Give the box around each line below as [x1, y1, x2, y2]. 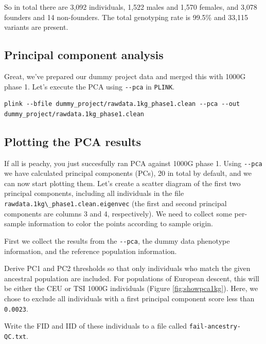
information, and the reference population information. [4, 245, 177, 256]
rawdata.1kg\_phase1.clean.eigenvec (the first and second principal [4, 198, 227, 209]
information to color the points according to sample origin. [28, 218, 214, 229]
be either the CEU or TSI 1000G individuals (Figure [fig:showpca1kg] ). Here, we [4, 283, 258, 294]
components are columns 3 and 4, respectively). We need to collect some [4, 208, 232, 219]
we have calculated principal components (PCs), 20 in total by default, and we [4, 168, 252, 178]
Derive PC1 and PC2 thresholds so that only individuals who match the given [4, 263, 251, 274]
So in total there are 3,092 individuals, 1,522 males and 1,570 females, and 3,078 [4, 2, 257, 12]
